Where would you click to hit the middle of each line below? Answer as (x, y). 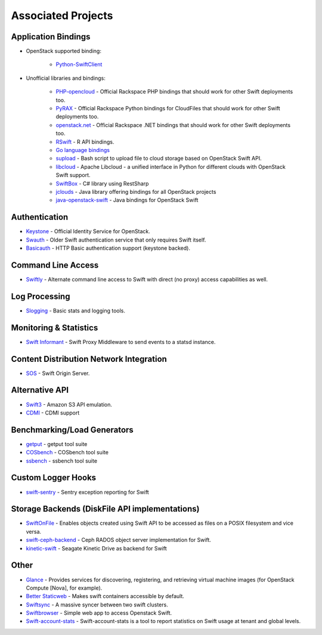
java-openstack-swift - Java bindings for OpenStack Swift (127, 200)
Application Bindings (51, 37)
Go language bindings (83, 150)
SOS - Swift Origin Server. (58, 373)
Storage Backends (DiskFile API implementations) (105, 509)
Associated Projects (62, 16)
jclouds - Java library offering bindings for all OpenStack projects (136, 191)
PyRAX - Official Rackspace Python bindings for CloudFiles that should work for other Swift (168, 109)
